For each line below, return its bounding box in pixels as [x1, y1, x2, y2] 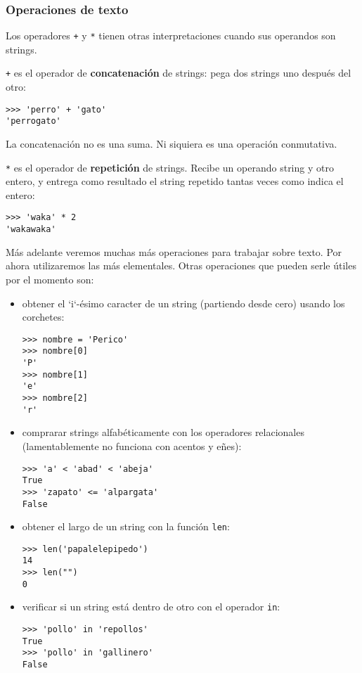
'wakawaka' [6, 224, 56, 235]
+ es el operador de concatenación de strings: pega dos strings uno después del [6, 65, 351, 80]
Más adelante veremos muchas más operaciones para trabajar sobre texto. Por [6, 244, 342, 259]
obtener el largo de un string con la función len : [22, 519, 230, 534]
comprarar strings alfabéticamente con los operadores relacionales [22, 425, 304, 440]
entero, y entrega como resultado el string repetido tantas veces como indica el [6, 174, 344, 188]
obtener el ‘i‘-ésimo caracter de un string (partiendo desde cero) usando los [22, 295, 345, 310]
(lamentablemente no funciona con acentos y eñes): [22, 438, 242, 453]
